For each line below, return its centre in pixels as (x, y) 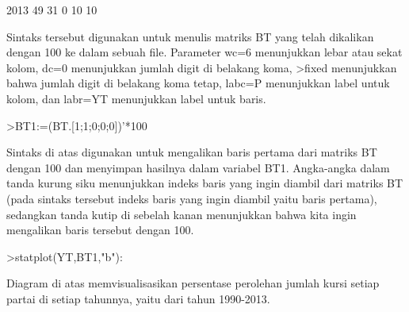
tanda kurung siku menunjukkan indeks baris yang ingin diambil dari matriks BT (205, 183)
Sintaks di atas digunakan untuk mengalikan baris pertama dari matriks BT (192, 152)
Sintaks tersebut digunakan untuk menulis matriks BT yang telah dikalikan (190, 36)
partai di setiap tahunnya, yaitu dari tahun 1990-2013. (138, 298)
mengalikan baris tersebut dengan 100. (100, 230)
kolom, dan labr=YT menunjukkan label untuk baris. (136, 98)
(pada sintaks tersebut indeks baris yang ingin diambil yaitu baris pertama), (192, 198)
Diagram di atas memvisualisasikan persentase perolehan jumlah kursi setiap (193, 283)
